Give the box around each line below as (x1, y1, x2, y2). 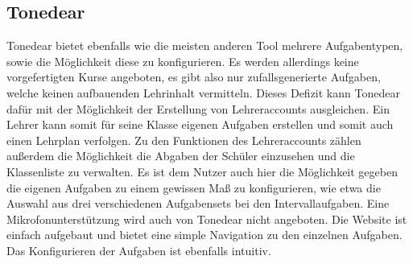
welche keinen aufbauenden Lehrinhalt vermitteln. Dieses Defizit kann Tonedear (6, 84, 400, 101)
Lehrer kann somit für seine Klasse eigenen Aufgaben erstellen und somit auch (6, 116, 394, 133)
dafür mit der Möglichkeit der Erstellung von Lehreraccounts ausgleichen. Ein (6, 100, 390, 117)
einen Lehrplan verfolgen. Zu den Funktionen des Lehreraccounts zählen (6, 131, 361, 148)
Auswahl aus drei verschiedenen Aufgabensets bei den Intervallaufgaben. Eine (6, 195, 390, 212)
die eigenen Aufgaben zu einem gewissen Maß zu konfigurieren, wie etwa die (6, 179, 381, 196)
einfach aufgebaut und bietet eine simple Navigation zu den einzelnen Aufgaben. (6, 226, 403, 243)
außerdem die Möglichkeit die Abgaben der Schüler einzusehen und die (6, 147, 355, 164)
